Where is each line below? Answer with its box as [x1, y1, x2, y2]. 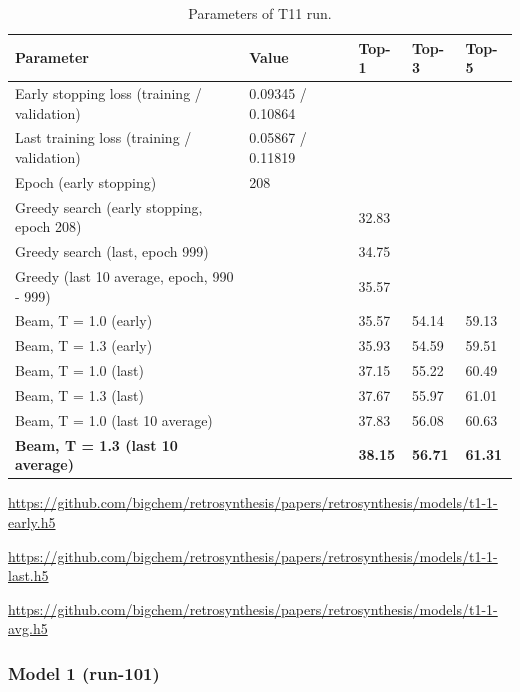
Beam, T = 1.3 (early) [15, 335, 153, 356]
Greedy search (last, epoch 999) [15, 241, 209, 262]
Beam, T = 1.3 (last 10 [15, 434, 178, 455]
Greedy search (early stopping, [15, 196, 203, 217]
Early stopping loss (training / [15, 83, 202, 104]
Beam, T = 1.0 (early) [15, 310, 153, 331]
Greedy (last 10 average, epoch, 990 [15, 266, 234, 287]
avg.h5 [8, 618, 48, 639]
